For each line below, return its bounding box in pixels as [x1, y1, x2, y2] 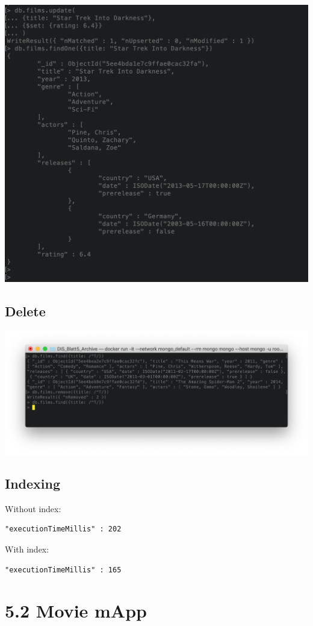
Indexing [5, 474, 61, 492]
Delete [5, 302, 46, 321]
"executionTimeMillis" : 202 [5, 525, 122, 534]
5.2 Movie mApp [5, 598, 147, 623]
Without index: [5, 502, 61, 515]
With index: [5, 542, 49, 555]
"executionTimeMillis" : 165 [5, 565, 122, 574]
